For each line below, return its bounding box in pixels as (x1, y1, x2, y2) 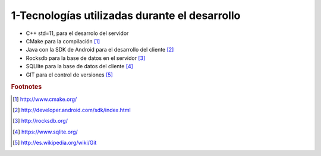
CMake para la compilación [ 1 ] (26, 37, 100, 44)
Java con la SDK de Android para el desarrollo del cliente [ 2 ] (26, 46, 174, 53)
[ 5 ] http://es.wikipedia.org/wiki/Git (12, 139, 97, 147)
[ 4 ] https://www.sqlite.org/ (12, 128, 78, 135)
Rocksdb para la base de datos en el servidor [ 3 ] (26, 54, 146, 62)
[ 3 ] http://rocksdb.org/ (12, 117, 68, 125)
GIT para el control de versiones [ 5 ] (26, 71, 113, 78)
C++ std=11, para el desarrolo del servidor (26, 30, 129, 37)
